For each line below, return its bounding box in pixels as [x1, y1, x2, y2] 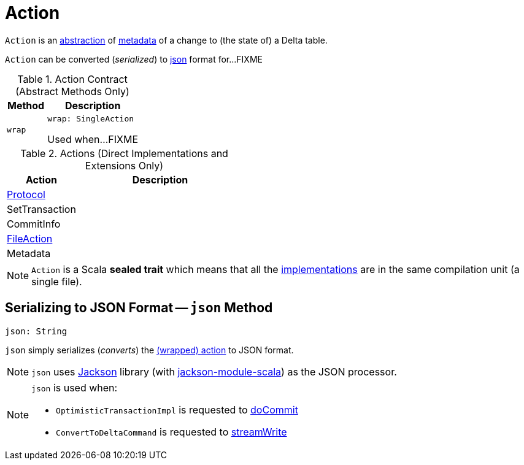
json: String [5, 326, 67, 336]
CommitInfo [7, 217, 61, 230]
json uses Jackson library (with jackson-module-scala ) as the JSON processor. [31, 365, 397, 378]
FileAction [7, 232, 53, 245]
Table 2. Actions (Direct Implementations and [20, 147, 228, 159]
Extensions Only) [85, 159, 164, 172]
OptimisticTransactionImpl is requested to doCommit [56, 403, 298, 416]
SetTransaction [7, 202, 76, 215]
